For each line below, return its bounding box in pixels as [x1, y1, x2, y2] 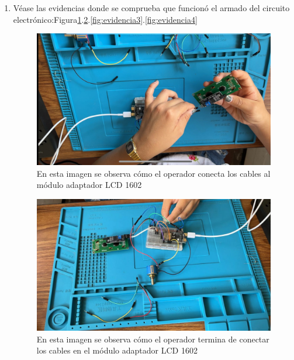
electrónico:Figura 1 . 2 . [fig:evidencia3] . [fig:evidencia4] [13, 13, 198, 25]
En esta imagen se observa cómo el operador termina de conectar [36, 332, 269, 345]
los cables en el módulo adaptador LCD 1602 [36, 344, 198, 356]
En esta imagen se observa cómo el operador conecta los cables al [36, 167, 271, 179]
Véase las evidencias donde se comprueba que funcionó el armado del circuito [13, 2, 290, 13]
